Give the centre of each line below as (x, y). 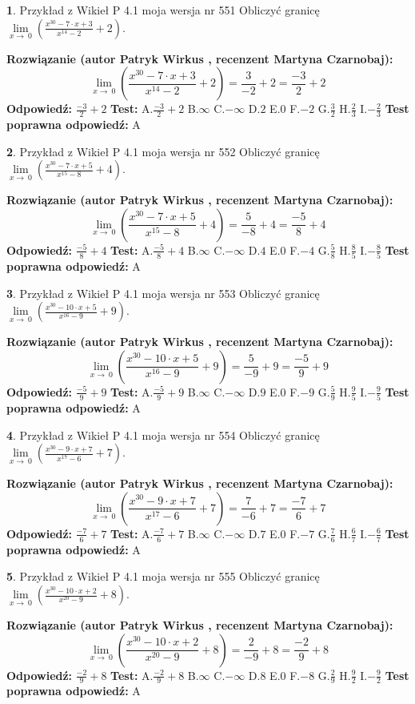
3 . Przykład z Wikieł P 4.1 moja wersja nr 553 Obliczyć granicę (163, 293)
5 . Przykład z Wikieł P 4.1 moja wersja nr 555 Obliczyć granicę (163, 576)
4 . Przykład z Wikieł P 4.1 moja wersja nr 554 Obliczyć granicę (163, 434)
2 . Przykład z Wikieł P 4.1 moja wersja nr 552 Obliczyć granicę (163, 151)
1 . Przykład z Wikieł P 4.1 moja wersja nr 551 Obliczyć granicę (163, 10)
